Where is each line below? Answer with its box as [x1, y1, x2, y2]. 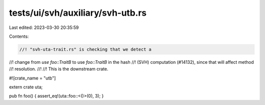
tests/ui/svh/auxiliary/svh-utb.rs [9, 7, 147, 18]
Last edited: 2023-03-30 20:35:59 [9, 25, 79, 30]
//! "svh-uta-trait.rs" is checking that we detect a [19, 47, 152, 52]
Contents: [9, 33, 29, 39]
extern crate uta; [9, 84, 43, 90]
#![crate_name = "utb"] [9, 75, 56, 81]
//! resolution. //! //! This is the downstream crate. [9, 66, 108, 72]
